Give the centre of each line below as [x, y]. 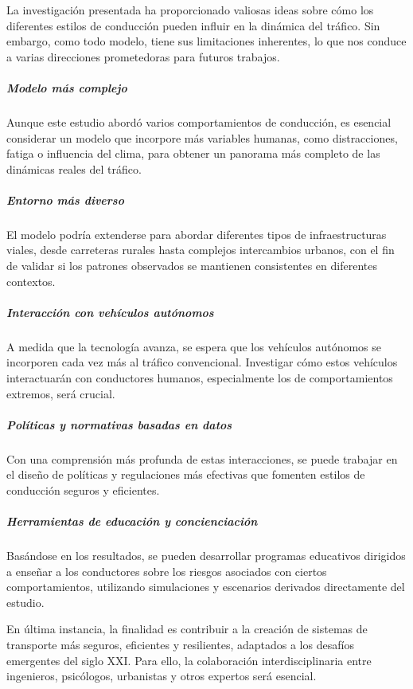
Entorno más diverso [65, 200]
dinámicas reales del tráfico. [74, 168]
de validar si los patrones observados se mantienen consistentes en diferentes [192, 266]
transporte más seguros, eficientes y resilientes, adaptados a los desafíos [180, 645]
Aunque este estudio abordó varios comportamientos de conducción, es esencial [199, 121]
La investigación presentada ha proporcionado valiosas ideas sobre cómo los [190, 10]
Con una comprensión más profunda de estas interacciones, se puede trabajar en [202, 458]
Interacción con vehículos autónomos [110, 312]
